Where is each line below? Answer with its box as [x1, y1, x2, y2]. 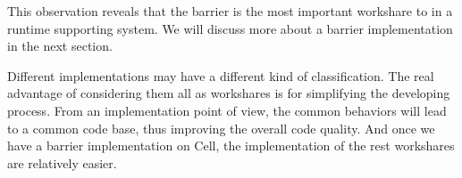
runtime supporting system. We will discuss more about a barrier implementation [7, 19, 453, 37]
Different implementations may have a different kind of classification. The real [7, 66, 434, 85]
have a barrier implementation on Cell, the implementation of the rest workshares [7, 136, 455, 155]
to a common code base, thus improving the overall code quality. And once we [7, 118, 435, 137]
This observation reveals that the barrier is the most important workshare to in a [7, 2, 453, 20]
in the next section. [7, 36, 113, 55]
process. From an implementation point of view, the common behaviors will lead [7, 101, 447, 119]
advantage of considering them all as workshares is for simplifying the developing [7, 84, 450, 102]
